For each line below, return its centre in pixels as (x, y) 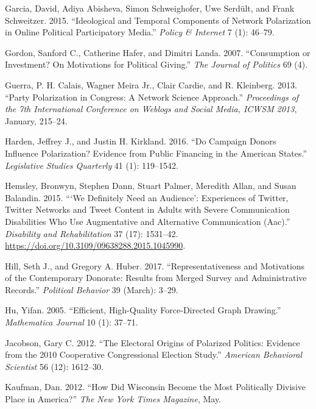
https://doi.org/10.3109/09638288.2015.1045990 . (95, 245)
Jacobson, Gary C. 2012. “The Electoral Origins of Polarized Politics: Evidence (153, 342)
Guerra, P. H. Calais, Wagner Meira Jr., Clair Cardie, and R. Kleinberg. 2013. (151, 84)
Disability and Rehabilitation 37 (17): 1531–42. (92, 233)
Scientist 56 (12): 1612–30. (54, 366)
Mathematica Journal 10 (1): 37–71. (72, 322)
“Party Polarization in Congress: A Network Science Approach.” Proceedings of (152, 97)
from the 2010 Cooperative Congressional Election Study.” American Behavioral (154, 354)
